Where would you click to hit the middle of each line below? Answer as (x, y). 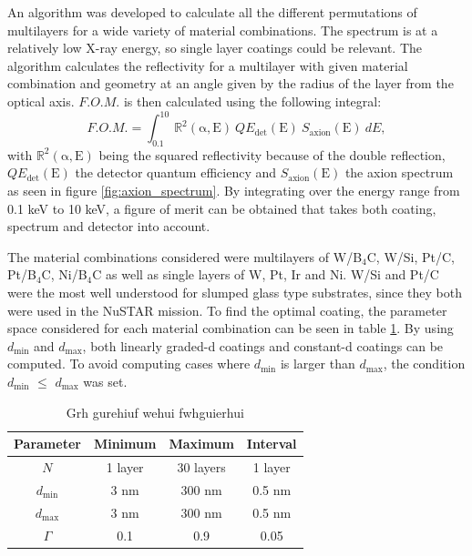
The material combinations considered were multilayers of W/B (185, 256)
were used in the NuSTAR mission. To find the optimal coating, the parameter (227, 310)
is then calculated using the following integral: (252, 101)
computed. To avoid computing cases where (129, 364)
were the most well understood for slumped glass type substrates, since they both (235, 293)
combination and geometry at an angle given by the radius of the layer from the (231, 83)
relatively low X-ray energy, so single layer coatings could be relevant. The (215, 48)
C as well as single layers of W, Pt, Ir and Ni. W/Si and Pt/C (266, 274)
